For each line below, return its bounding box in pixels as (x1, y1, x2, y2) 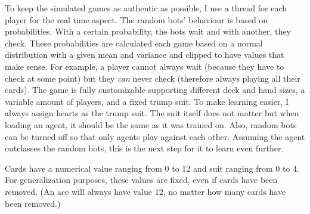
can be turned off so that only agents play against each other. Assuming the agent (5, 130, 305, 142)
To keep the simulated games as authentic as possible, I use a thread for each (5, 2, 287, 14)
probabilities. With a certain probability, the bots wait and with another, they (5, 25, 291, 38)
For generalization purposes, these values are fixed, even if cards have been (5, 173, 278, 186)
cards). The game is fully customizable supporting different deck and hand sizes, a (5, 83, 305, 96)
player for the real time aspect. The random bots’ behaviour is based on (5, 13, 268, 26)
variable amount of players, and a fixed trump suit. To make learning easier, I (5, 95, 289, 107)
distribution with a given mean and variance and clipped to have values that (5, 48, 284, 61)
